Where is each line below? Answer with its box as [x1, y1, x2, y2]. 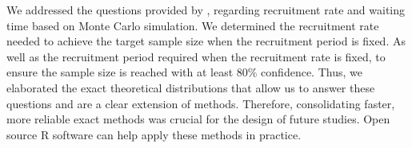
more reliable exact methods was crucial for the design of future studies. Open [6, 111, 390, 127]
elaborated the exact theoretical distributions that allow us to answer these [6, 79, 375, 95]
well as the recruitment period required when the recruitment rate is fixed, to [6, 48, 386, 64]
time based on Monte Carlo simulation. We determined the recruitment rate [6, 17, 379, 33]
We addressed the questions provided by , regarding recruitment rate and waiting [6, 2, 406, 18]
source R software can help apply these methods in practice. [6, 126, 302, 142]
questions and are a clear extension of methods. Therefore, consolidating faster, [6, 95, 395, 111]
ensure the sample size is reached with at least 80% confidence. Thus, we [6, 64, 362, 80]
